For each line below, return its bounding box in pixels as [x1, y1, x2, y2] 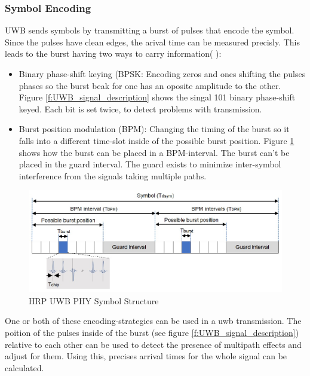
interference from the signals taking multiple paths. [19, 169, 207, 182]
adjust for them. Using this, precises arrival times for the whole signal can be [5, 350, 287, 362]
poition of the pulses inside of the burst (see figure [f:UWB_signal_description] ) [5, 326, 299, 338]
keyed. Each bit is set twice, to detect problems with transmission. [19, 102, 262, 115]
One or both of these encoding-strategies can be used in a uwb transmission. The [5, 314, 302, 327]
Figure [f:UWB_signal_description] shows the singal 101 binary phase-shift [19, 91, 296, 103]
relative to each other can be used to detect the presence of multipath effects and [5, 338, 302, 350]
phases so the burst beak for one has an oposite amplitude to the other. [19, 79, 281, 91]
